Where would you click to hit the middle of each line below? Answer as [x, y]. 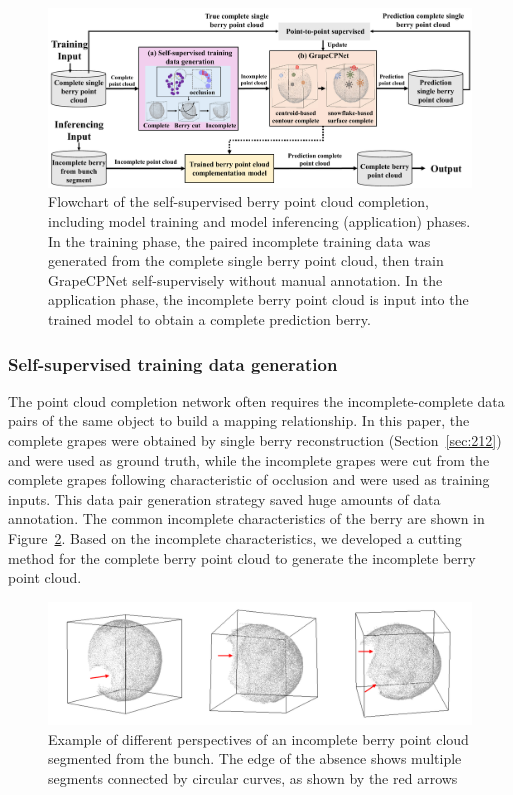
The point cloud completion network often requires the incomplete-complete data [256, 400]
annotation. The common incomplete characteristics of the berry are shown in [246, 518]
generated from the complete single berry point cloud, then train [246, 260]
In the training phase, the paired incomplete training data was [239, 240]
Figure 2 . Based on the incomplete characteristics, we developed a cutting [235, 538]
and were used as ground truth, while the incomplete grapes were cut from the [249, 459]
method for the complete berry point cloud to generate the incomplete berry [242, 557]
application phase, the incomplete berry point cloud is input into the [258, 299]
